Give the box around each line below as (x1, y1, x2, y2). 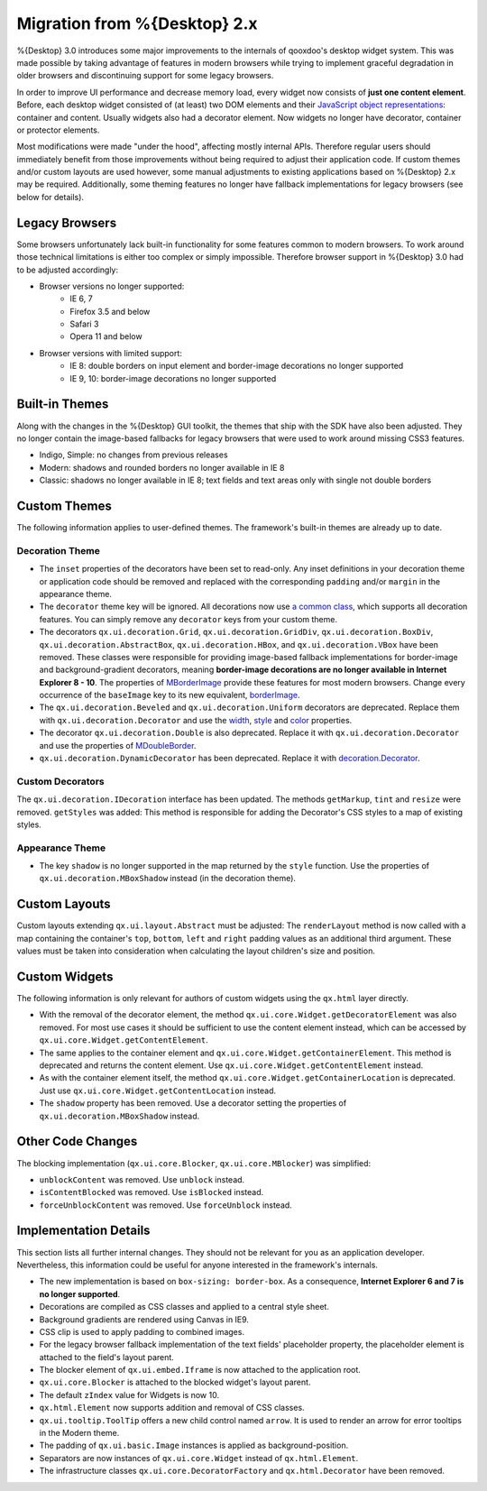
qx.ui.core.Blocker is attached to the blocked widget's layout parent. (39, 1376, 311, 1388)
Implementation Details (16, 1223, 151, 1238)
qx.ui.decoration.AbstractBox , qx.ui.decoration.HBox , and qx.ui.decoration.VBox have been (39, 639, 439, 649)
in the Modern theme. (39, 1428, 120, 1439)
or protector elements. (16, 124, 100, 135)
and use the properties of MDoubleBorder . (39, 740, 197, 750)
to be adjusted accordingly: (16, 264, 119, 275)
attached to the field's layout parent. (39, 1351, 175, 1362)
